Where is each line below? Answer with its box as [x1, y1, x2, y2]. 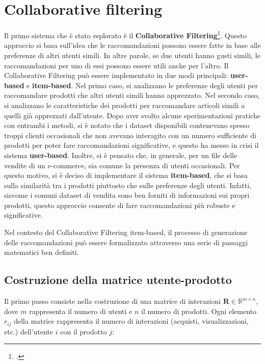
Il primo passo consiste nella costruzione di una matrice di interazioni [4, 296, 221, 306]
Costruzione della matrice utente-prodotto [4, 272, 232, 288]
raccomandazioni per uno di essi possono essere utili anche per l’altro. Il [4, 60, 229, 70]
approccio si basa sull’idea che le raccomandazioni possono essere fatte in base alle [4, 40, 261, 50]
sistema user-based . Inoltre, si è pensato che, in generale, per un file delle [4, 149, 237, 160]
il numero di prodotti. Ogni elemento [141, 305, 257, 316]
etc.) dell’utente [4, 326, 54, 336]
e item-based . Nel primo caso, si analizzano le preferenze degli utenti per [26, 80, 258, 90]
